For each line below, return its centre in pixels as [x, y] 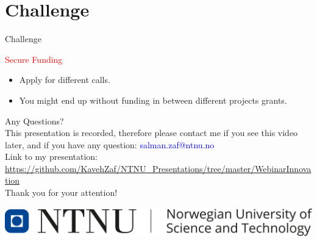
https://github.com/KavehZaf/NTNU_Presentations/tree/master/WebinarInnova [158, 168]
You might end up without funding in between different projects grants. [153, 100]
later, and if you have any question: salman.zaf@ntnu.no [110, 144]
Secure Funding [34, 59]
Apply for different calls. [65, 80]
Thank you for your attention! [61, 192]
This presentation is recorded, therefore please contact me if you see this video [151, 133]
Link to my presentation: [51, 156]
